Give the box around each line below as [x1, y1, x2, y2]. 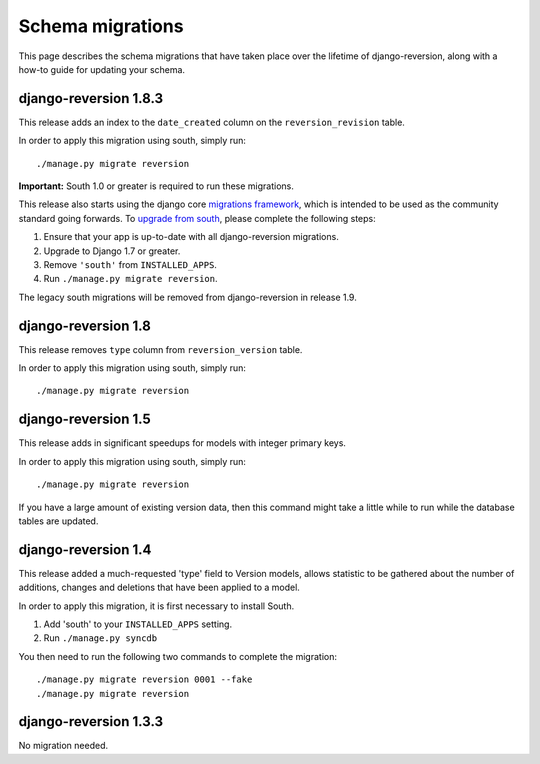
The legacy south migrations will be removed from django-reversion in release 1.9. [18, 291, 357, 303]
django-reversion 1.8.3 [18, 90, 164, 107]
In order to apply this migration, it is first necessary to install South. [18, 600, 295, 612]
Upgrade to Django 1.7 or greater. [43, 245, 181, 257]
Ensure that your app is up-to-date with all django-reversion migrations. [43, 231, 339, 243]
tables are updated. [18, 515, 99, 527]
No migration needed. [18, 740, 109, 752]
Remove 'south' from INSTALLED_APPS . [43, 258, 217, 270]
